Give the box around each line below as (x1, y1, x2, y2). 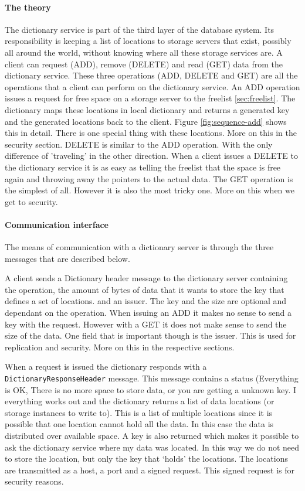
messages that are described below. (5, 252, 130, 264)
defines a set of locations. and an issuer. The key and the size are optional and (5, 295, 287, 307)
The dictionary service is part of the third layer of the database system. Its (5, 23, 274, 35)
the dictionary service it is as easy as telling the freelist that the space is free (5, 161, 281, 173)
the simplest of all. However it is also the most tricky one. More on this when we (5, 184, 295, 196)
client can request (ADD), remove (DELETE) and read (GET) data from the (5, 57, 283, 70)
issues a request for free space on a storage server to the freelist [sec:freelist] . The (5, 92, 296, 104)
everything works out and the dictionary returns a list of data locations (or (5, 395, 274, 407)
